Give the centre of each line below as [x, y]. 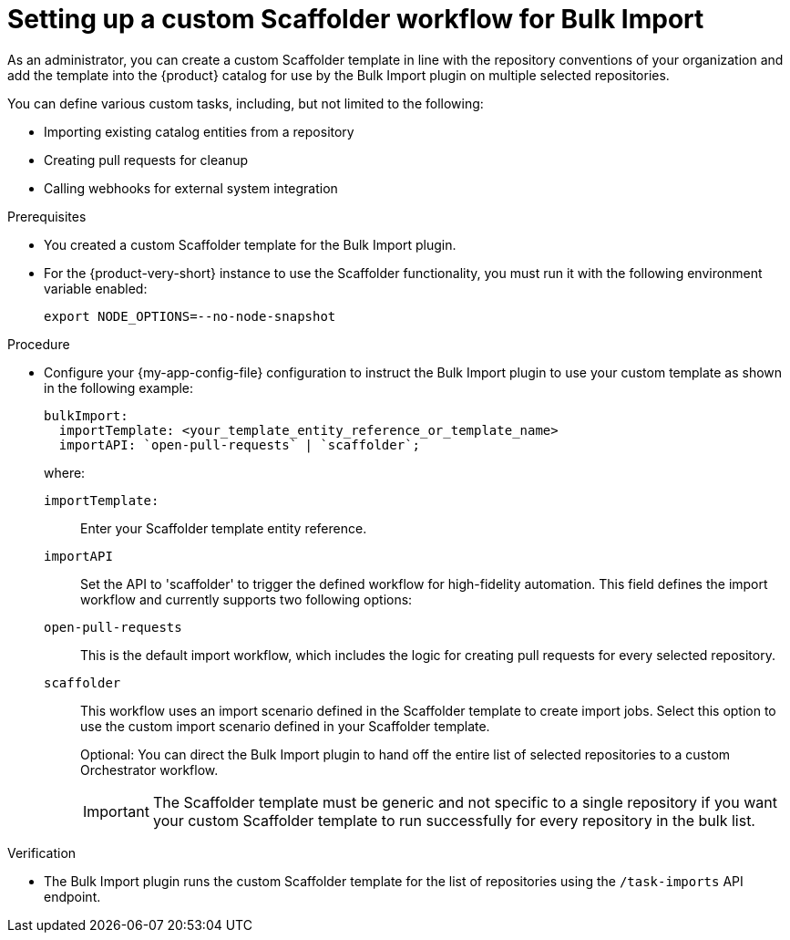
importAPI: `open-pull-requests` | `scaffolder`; [240, 444]
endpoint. [72, 896]
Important [116, 811]
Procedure [39, 344]
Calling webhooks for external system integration [191, 188]
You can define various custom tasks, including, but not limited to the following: [246, 103]
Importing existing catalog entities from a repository [199, 131]
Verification [42, 852]
